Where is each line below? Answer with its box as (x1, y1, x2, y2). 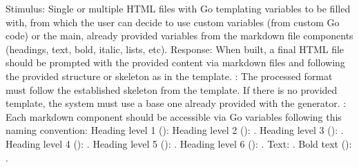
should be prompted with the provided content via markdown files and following (6, 55, 345, 70)
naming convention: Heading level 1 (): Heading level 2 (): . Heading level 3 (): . (6, 123, 344, 137)
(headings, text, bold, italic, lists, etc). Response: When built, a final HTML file (6, 41, 345, 56)
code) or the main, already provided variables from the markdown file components (6, 28, 353, 43)
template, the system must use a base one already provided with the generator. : (6, 96, 347, 110)
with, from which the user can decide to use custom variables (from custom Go (6, 14, 340, 29)
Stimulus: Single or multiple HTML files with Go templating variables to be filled (6, 1, 351, 15)
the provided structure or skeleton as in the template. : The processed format (6, 68, 333, 83)
